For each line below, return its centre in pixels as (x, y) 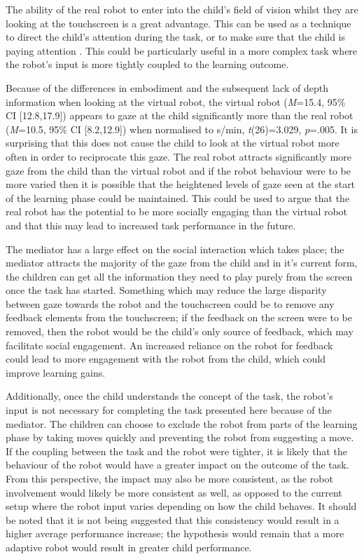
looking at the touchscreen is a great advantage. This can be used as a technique (178, 23)
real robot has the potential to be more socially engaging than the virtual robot (177, 211)
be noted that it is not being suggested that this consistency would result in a (173, 519)
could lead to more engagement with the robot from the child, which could (166, 359)
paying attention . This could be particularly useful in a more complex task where (182, 50)
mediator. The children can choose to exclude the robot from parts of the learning (182, 423)
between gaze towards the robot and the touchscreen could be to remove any (170, 303)
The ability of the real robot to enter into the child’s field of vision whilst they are (182, 9)
